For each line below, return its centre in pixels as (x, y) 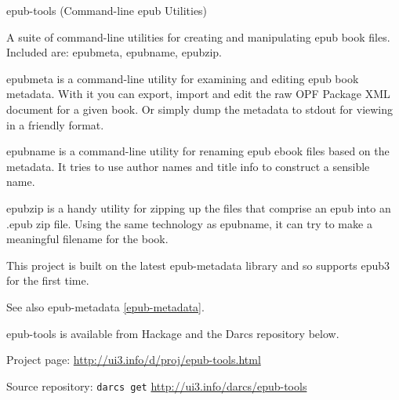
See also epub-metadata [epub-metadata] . (105, 306)
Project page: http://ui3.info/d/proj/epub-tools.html (134, 360)
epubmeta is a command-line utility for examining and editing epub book (183, 78)
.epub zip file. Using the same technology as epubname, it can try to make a (189, 223)
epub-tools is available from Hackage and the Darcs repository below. (173, 333)
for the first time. (48, 280)
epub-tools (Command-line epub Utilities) (107, 10)
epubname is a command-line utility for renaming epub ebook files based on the (198, 151)
